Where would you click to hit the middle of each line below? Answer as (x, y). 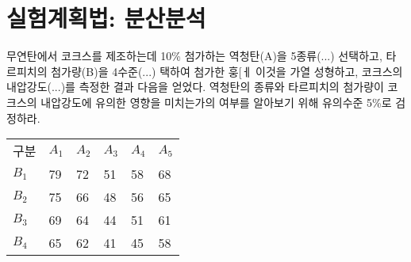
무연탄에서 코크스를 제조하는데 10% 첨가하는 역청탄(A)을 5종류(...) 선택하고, (194, 56)
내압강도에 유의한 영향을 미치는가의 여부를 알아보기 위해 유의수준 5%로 (216, 102)
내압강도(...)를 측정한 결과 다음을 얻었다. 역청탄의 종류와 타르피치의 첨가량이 (195, 87)
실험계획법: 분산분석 (106, 18)
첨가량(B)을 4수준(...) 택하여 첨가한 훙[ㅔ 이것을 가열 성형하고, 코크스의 (227, 71)
